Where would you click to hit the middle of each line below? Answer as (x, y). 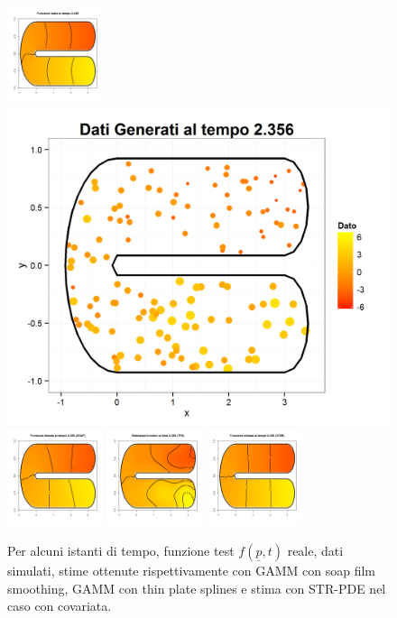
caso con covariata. (60, 606)
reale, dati (315, 550)
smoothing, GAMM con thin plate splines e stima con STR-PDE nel (197, 588)
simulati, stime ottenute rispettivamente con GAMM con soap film (191, 570)
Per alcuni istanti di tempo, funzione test (121, 550)
